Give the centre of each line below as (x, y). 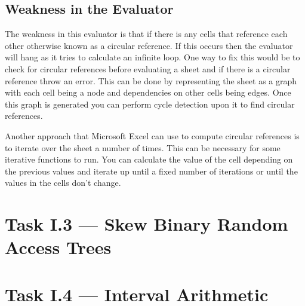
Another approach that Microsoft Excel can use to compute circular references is (152, 135)
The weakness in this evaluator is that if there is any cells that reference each (146, 34)
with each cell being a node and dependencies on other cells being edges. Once (148, 92)
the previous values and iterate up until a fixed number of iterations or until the (151, 171)
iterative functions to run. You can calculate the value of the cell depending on (149, 159)
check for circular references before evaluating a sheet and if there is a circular (148, 68)
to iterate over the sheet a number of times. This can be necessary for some (143, 147)
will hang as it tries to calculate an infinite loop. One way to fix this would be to (152, 57)
